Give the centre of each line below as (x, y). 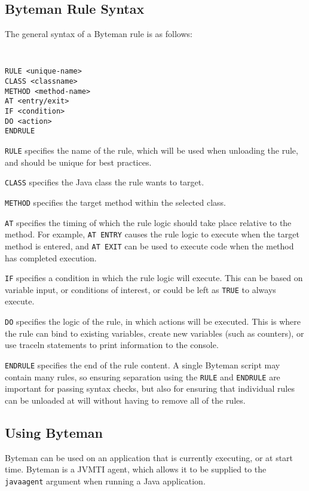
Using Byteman (54, 432)
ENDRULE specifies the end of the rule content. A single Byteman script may (143, 365)
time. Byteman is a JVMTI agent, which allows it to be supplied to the (136, 469)
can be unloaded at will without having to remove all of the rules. (125, 400)
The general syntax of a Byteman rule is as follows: (99, 34)
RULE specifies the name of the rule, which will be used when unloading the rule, (152, 150)
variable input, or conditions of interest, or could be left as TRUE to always (140, 289)
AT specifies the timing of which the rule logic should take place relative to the (148, 222)
